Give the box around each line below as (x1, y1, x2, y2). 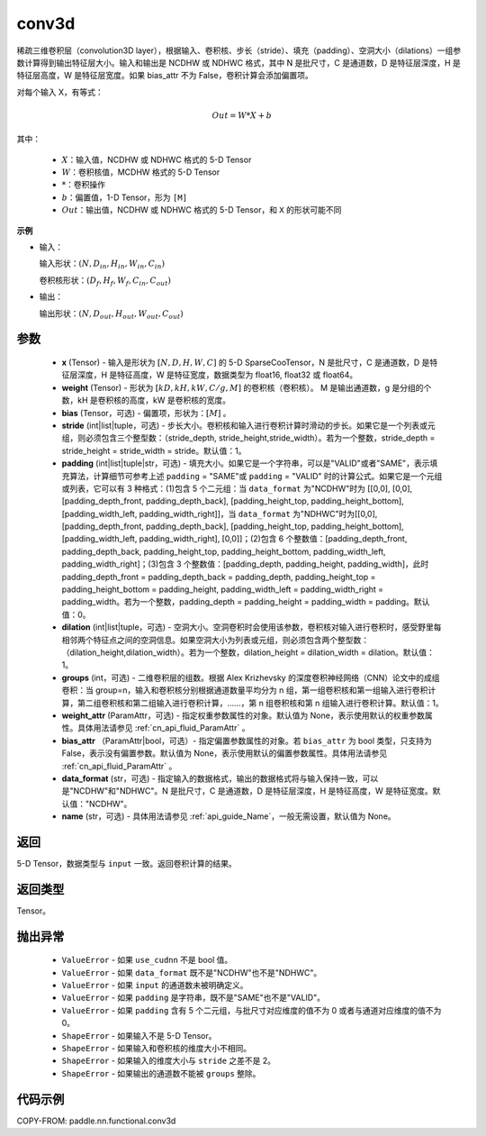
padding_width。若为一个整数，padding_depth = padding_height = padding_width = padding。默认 (61, 596, 430, 607)
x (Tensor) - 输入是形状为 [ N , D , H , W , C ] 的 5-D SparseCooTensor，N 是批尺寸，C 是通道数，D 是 (61, 357, 430, 368)
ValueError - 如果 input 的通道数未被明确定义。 (61, 980, 248, 991)
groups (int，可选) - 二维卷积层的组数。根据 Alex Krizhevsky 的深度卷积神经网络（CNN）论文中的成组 (61, 672, 440, 683)
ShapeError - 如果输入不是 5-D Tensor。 (61, 1030, 217, 1041)
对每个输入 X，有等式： (16, 86, 103, 97)
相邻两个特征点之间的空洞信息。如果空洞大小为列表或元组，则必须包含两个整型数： (61, 634, 369, 645)
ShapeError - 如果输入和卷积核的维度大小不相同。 (61, 1043, 252, 1054)
